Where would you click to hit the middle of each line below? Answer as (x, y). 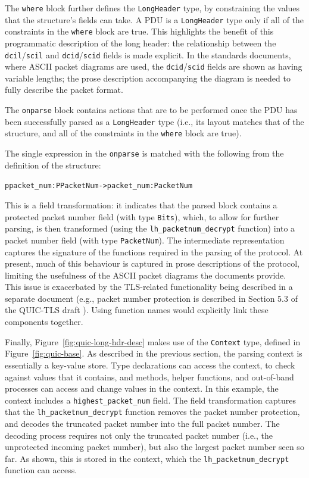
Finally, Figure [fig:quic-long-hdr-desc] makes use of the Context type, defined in (153, 341)
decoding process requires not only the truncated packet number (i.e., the (139, 435)
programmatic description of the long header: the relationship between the (141, 43)
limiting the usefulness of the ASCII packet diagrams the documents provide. (146, 275)
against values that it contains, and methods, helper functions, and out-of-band (149, 377)
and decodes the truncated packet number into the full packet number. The (142, 423)
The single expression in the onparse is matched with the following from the (144, 153)
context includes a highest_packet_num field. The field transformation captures (150, 400)
